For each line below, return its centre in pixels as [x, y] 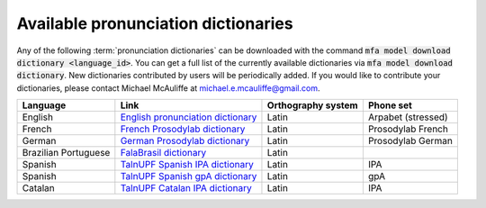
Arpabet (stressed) [408, 117]
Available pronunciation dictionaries [155, 23]
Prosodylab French [408, 129]
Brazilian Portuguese [66, 153]
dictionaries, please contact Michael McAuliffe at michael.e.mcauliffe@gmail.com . [168, 88]
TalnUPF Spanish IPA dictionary [187, 165]
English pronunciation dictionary [189, 117]
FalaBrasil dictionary [163, 153]
